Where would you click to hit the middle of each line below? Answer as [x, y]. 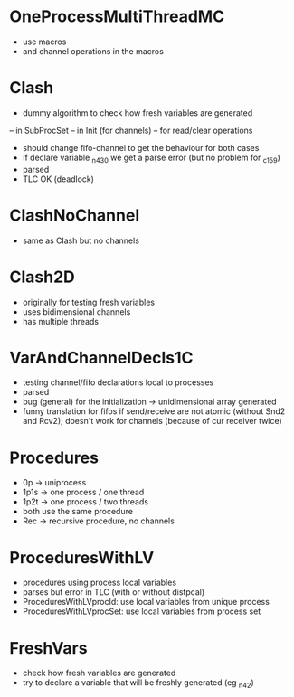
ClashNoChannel [75, 215]
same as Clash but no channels [81, 240]
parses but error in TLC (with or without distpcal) [114, 592]
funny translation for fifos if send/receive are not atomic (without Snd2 [154, 411]
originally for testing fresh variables [89, 302]
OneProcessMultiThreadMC [117, 17]
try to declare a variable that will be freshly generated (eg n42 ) [138, 684]
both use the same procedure [78, 512]
